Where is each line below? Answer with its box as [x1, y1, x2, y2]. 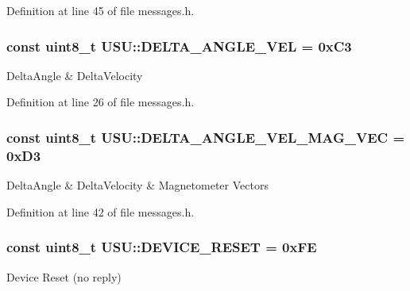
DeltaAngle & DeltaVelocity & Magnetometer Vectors [6, 177, 269, 193]
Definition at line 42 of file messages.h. [6, 203, 195, 220]
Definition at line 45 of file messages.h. [6, 2, 195, 18]
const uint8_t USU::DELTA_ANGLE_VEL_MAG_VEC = [6, 127, 405, 147]
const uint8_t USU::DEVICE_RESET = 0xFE [6, 237, 317, 257]
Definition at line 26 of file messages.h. [6, 94, 195, 110]
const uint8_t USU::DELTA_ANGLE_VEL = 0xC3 [6, 36, 352, 56]
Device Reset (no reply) [6, 268, 122, 285]
